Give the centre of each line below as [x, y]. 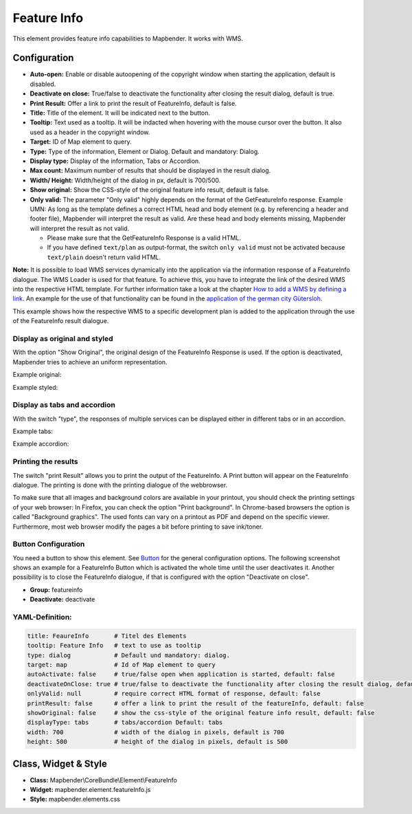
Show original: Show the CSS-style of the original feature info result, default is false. [150, 190]
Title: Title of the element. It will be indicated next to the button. [120, 113]
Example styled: [35, 387]
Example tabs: [33, 431]
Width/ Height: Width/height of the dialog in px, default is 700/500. [125, 180]
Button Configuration [49, 544]
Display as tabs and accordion [64, 405]
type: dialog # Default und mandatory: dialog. [128, 655]
